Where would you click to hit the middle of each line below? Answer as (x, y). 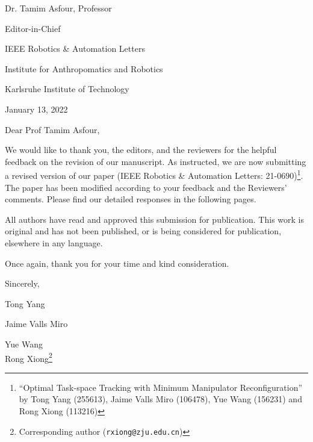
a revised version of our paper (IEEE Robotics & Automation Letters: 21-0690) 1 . (154, 174)
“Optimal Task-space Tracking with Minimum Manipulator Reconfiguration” (161, 387)
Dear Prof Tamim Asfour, (52, 129)
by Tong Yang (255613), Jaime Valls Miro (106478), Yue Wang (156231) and (160, 399)
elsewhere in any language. (54, 242)
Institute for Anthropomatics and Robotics (84, 68)
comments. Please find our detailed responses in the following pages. (131, 199)
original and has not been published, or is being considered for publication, (143, 231)
